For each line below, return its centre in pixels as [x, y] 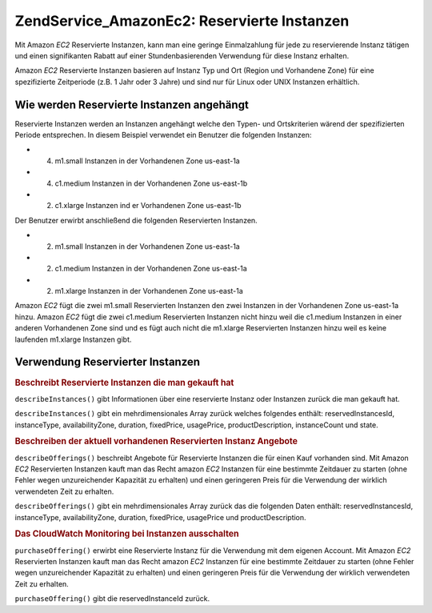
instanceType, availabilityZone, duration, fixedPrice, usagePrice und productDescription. [161, 517]
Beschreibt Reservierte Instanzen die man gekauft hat [124, 383]
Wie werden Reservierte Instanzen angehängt [132, 104]
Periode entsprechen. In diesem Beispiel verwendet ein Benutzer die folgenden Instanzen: [163, 135]
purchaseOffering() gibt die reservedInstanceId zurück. [112, 599]
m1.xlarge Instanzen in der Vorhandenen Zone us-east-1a [149, 291]
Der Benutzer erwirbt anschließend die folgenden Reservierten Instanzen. [136, 220]
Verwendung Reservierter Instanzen [107, 362]
